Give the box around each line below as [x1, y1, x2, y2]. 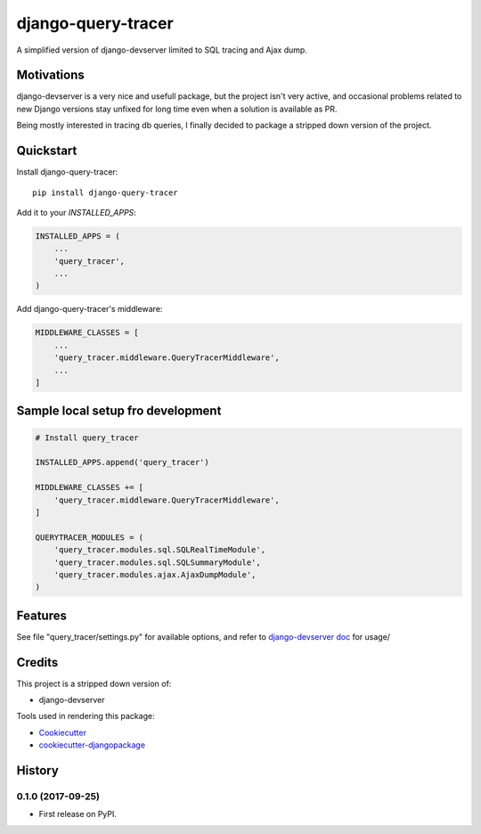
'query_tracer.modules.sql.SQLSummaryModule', [53, 557, 262, 568]
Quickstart [16, 143, 77, 159]
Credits [16, 655, 59, 670]
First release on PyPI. [38, 809, 118, 820]
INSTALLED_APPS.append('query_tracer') [35, 457, 209, 468]
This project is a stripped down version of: [16, 678, 172, 689]
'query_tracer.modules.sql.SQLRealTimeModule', [53, 544, 266, 555]
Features [16, 608, 67, 623]
